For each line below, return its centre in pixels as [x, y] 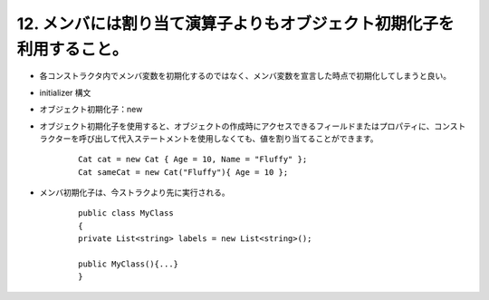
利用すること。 [72, 49]
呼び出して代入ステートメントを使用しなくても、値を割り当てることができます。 [229, 138]
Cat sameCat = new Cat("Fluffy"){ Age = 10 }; [183, 172]
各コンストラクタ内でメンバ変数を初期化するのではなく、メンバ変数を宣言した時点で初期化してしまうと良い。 [245, 76]
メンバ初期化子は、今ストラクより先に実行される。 [134, 193]
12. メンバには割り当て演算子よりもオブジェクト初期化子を [235, 24]
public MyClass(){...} [129, 264]
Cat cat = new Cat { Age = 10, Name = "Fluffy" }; [193, 160]
